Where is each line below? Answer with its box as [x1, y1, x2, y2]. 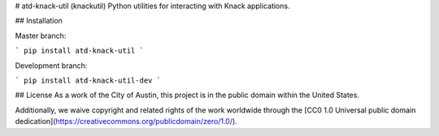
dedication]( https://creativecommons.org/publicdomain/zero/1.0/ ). [15, 117, 237, 126]
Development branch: [15, 61, 88, 70]
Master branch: [15, 31, 67, 40]
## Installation [15, 16, 63, 26]
